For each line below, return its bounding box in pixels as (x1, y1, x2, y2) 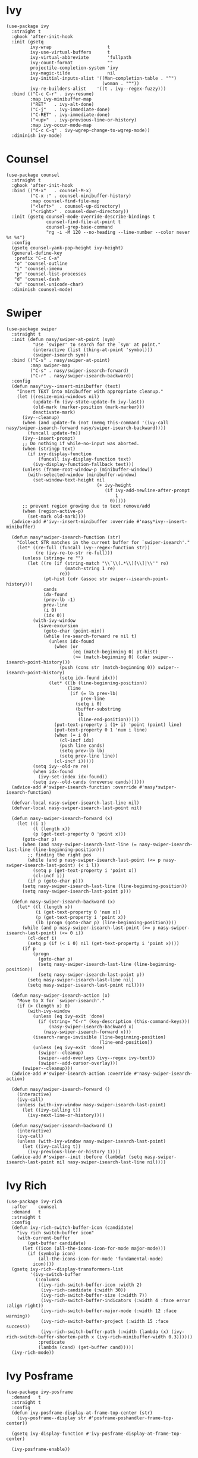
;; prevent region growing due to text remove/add (21, 503, 150, 509)
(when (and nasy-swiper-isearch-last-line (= (21, 841, 137, 847)
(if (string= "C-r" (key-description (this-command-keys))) (37, 1018, 190, 1024)
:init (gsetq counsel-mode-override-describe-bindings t (11, 214, 156, 220)
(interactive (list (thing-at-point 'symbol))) (32, 346, 153, 353)
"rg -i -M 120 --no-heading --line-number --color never (46, 229, 190, 235)
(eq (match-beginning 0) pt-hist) (72, 649, 159, 655)
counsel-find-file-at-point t (46, 218, 121, 225)
